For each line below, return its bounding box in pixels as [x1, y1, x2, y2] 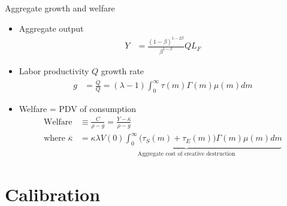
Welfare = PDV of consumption [19, 102, 137, 115]
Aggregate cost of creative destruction [137, 151, 235, 157]
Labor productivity [19, 64, 89, 77]
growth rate [101, 64, 144, 77]
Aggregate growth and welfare [5, 2, 115, 14]
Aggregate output [19, 22, 84, 34]
